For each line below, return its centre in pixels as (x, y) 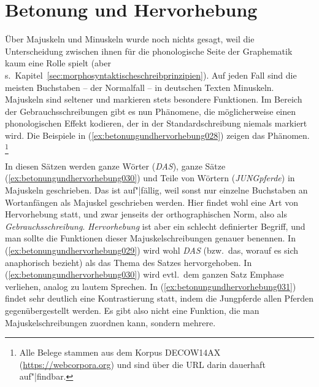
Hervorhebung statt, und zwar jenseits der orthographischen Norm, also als (146, 214)
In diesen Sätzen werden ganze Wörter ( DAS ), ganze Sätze (115, 166)
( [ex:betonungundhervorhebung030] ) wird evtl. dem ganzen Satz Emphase (144, 274)
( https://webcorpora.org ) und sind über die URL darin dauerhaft (142, 364)
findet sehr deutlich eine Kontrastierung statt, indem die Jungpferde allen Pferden (159, 298)
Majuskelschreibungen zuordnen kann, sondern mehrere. (110, 322)
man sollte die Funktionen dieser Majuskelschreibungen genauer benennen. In (150, 238)
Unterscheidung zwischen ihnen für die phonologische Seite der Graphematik (149, 51)
